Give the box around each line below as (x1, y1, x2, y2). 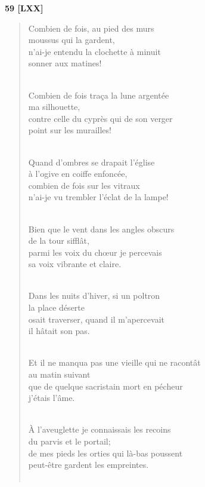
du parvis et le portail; (28, 435, 111, 447)
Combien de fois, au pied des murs (28, 22, 154, 34)
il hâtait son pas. (28, 324, 90, 337)
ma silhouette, (28, 100, 80, 113)
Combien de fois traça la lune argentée (28, 88, 169, 101)
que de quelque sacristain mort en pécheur (28, 379, 183, 392)
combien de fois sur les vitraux (28, 179, 140, 191)
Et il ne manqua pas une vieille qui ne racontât (28, 356, 201, 369)
